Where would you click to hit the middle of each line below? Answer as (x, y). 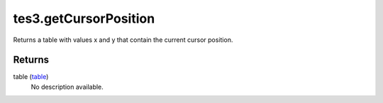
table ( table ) (31, 77)
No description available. (67, 87)
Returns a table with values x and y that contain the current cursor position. (123, 40)
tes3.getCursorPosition (84, 18)
